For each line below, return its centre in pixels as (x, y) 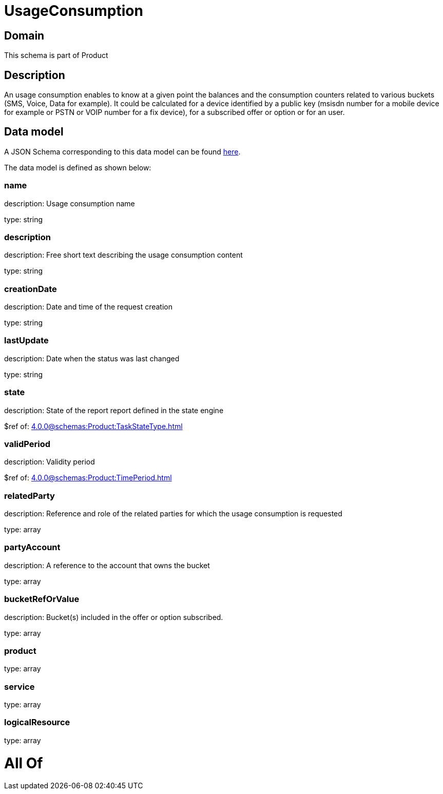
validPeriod (27, 444)
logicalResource (37, 722)
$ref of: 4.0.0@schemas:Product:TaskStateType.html (93, 426)
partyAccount (32, 547)
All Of (24, 763)
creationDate (31, 289)
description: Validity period (50, 462)
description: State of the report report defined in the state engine (114, 410)
